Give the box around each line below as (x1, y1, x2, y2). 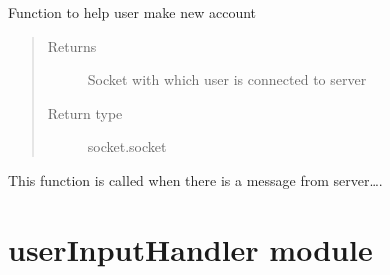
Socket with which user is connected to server (87, 69, 367, 90)
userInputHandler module (8, 228, 373, 269)
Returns (47, 35, 97, 56)
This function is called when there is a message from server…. (8, 169, 383, 190)
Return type (47, 102, 123, 123)
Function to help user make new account (8, 2, 257, 22)
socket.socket (87, 136, 167, 157)
